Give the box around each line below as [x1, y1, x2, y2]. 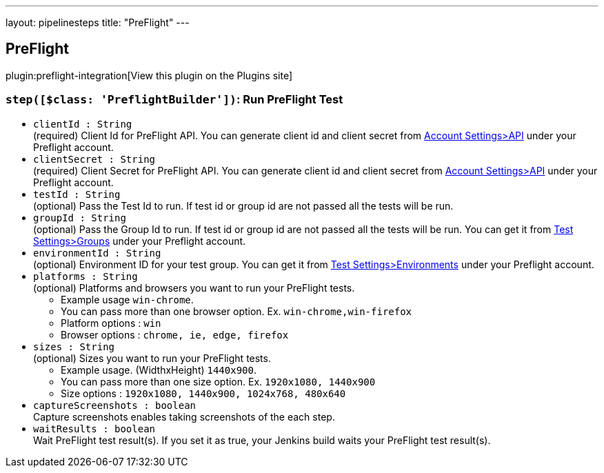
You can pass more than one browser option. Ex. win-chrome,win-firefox [61, 305, 412, 317]
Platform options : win [61, 316, 161, 329]
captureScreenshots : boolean [33, 399, 197, 411]
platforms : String [33, 270, 138, 282]
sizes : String [33, 341, 115, 352]
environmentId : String [33, 247, 161, 259]
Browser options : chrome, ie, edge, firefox [61, 328, 289, 341]
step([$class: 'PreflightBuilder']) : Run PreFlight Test [6, 92, 343, 107]
